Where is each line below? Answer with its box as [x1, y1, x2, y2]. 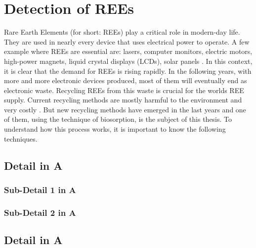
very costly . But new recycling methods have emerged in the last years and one [4, 104, 246, 114]
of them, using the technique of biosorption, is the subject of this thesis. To [4, 114, 232, 124]
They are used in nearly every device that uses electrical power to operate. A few [4, 36, 250, 47]
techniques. [4, 133, 38, 144]
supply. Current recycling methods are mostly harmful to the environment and [4, 95, 242, 105]
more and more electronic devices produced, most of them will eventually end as [4, 75, 247, 86]
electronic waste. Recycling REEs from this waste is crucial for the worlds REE [4, 85, 244, 95]
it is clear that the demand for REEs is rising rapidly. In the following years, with [4, 65, 252, 76]
